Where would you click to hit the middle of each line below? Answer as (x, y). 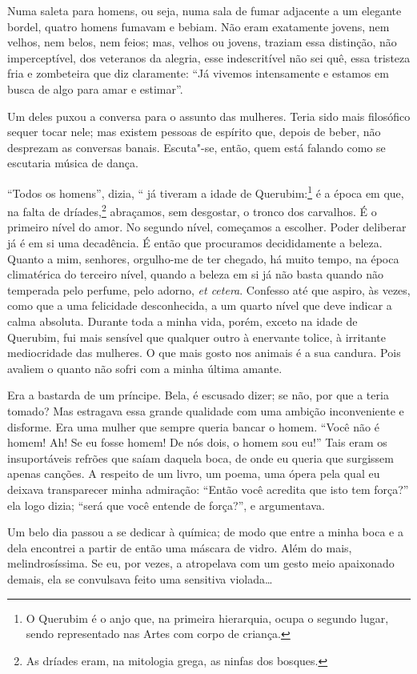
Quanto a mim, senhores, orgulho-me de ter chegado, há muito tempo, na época (203, 258)
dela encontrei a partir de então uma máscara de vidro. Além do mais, (180, 547)
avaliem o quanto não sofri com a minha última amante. (145, 368)
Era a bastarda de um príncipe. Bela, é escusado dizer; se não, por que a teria (198, 395)
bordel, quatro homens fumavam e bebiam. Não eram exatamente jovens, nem (198, 26)
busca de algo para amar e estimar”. (95, 88)
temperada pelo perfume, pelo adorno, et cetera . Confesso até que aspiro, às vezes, (209, 289)
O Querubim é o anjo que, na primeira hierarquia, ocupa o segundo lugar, (207, 618)
